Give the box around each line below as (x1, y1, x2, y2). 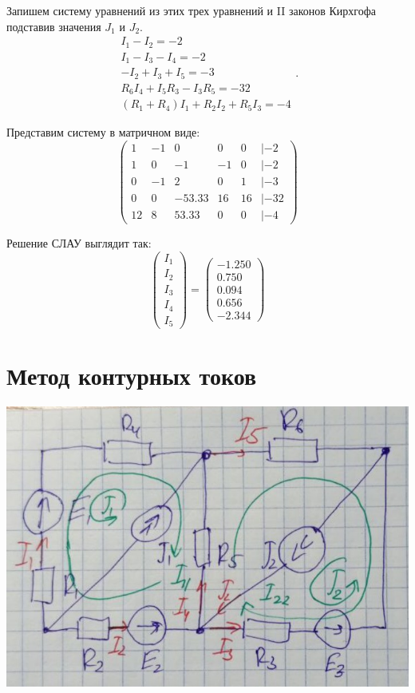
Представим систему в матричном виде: (6, 124, 200, 141)
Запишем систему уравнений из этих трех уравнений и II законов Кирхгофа (6, 2, 377, 18)
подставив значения (6, 18, 101, 34)
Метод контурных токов (6, 359, 257, 392)
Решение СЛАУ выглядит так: (6, 234, 152, 251)
